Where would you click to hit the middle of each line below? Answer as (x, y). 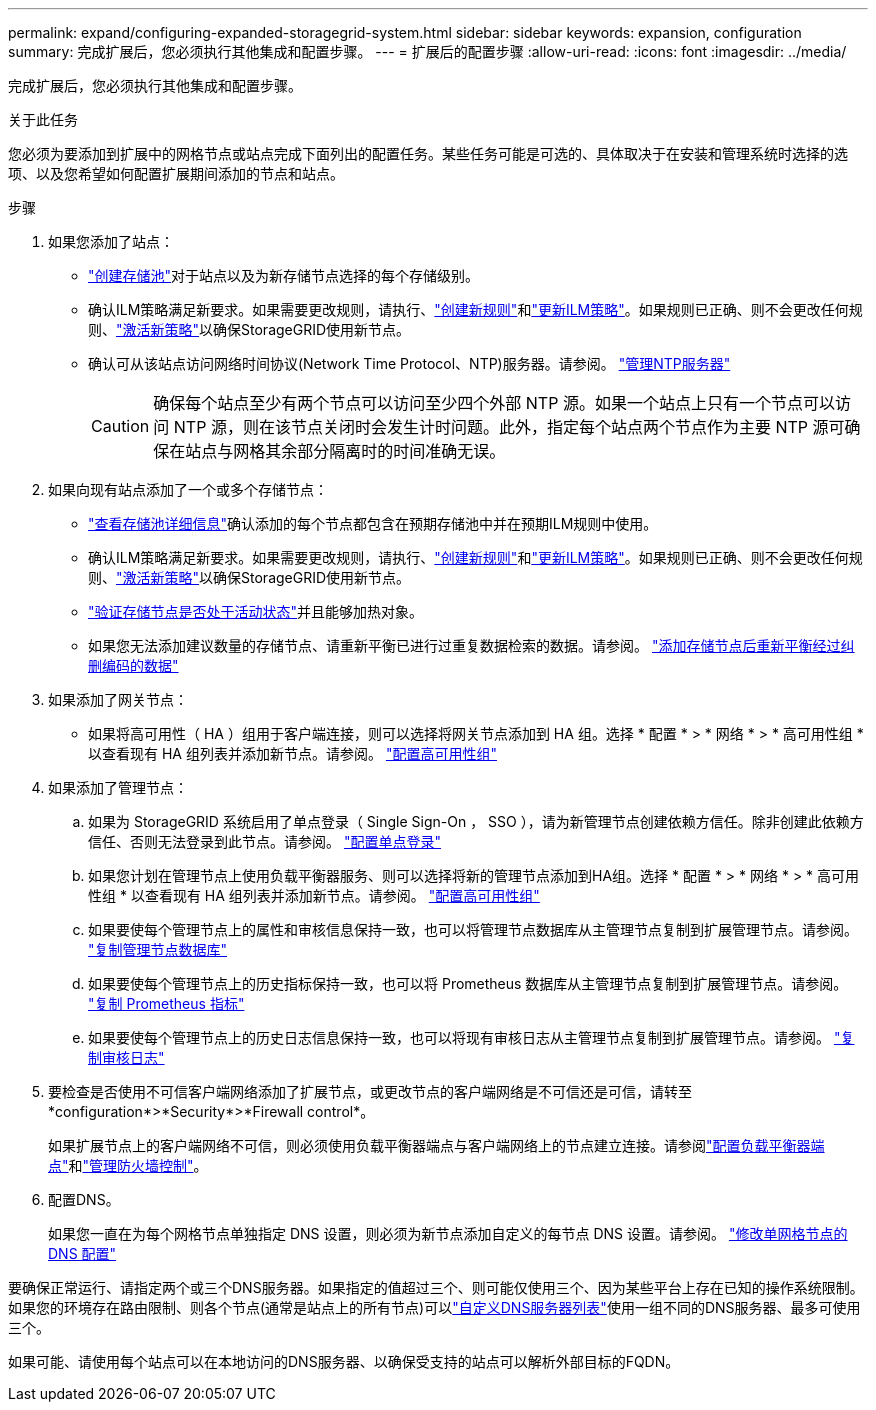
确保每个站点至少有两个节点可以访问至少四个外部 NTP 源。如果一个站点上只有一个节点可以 (494, 403)
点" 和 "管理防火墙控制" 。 (128, 1165)
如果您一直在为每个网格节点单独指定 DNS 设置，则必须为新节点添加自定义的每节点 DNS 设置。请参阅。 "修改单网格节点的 (448, 1233)
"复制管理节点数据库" (158, 949)
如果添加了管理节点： (118, 787)
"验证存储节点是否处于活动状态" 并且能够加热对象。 (256, 611)
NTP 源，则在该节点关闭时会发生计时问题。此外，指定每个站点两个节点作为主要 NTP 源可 (509, 427)
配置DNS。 (84, 1199)
